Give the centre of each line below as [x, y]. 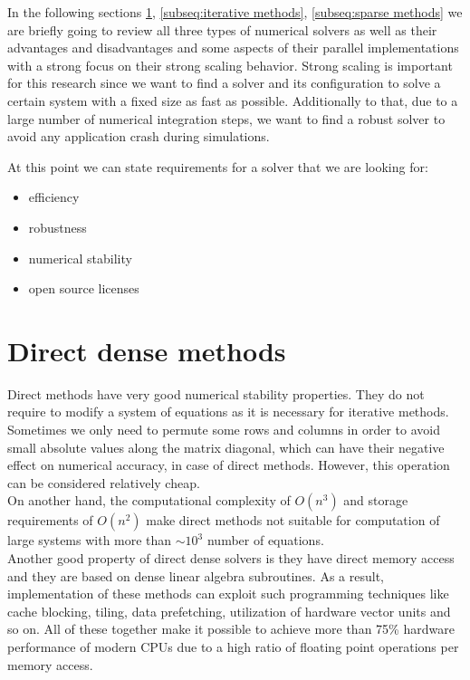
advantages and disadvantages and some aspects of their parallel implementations [233, 48]
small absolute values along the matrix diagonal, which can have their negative [226, 447]
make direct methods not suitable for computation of [293, 520]
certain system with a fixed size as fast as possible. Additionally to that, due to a [233, 100]
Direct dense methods [147, 350]
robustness [58, 227]
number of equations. [265, 540]
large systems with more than [90, 540]
